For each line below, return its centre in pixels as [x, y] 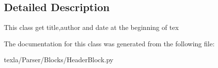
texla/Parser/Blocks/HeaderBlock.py [59, 60]
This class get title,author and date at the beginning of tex [91, 27]
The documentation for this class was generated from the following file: [109, 43]
